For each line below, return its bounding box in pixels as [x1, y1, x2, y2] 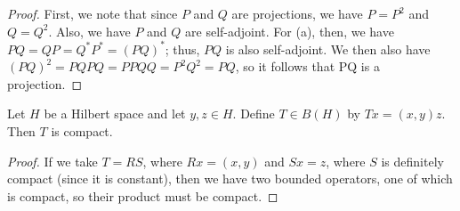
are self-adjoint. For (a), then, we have [185, 21, 394, 40]
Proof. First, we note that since [7, 4, 178, 22]
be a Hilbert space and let [44, 104, 186, 123]
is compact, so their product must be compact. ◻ [7, 186, 278, 205]
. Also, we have [48, 21, 131, 40]
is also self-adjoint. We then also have [225, 39, 431, 58]
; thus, [165, 39, 200, 58]
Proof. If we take [7, 151, 98, 170]
